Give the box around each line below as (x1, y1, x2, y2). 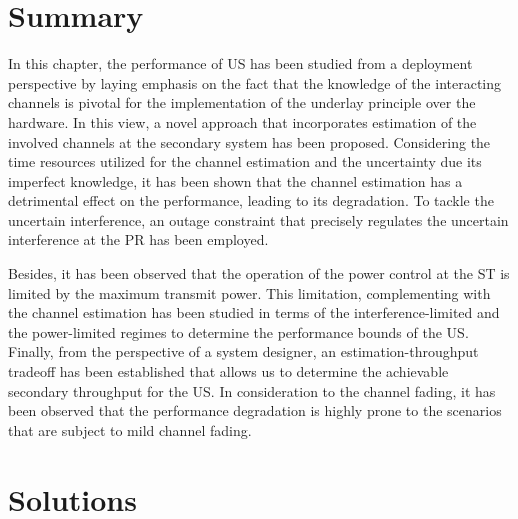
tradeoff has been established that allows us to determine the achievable (8, 361, 449, 382)
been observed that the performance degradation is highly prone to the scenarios (8, 400, 502, 421)
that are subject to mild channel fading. (8, 419, 252, 440)
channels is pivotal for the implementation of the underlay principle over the (8, 92, 476, 113)
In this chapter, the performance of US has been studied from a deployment (8, 53, 473, 74)
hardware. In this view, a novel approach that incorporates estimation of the (8, 111, 477, 132)
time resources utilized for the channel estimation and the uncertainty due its (8, 151, 482, 172)
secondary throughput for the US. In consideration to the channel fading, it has (8, 380, 496, 401)
